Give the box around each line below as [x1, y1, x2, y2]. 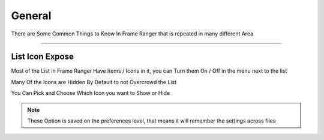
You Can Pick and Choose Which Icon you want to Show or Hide [11, 90, 170, 97]
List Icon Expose [11, 52, 74, 62]
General [11, 9, 52, 22]
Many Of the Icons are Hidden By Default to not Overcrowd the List [11, 78, 177, 85]
